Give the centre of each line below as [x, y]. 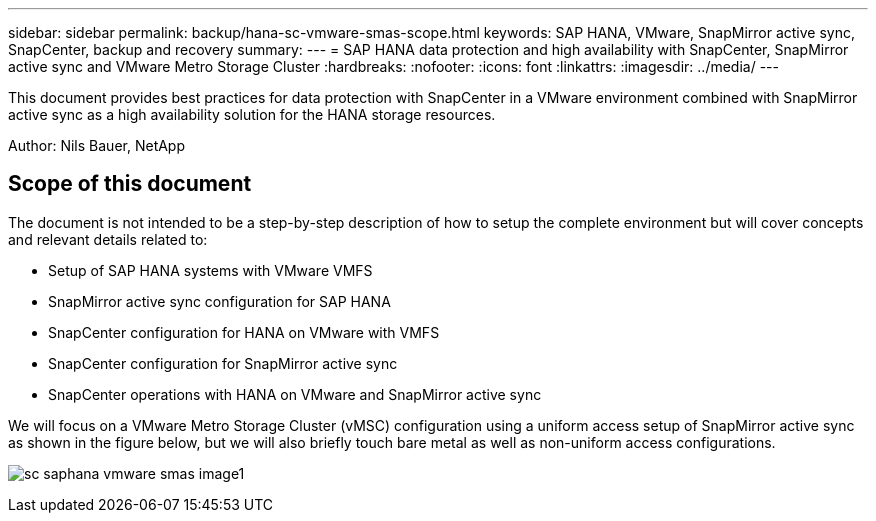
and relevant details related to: [108, 239]
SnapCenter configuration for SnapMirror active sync [223, 363]
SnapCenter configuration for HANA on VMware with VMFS [244, 332]
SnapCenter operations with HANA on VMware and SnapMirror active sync [295, 394]
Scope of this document [130, 184]
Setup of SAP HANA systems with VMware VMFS [210, 270]
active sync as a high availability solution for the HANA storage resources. [252, 114]
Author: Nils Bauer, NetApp [97, 145]
